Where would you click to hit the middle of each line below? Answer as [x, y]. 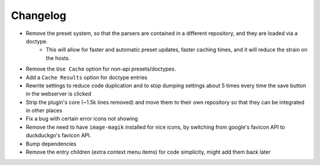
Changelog [39, 15]
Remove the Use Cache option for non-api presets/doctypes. [101, 69]
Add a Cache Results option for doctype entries [87, 77]
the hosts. [58, 58]
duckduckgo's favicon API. [58, 135]
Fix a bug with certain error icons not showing [82, 119]
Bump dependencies [51, 144]
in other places [44, 110]
